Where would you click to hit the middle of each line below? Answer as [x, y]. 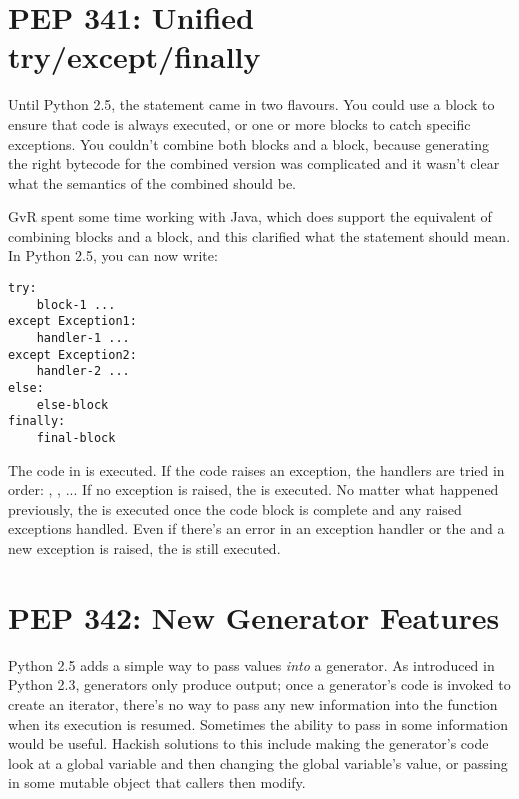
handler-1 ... [83, 338]
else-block [72, 404]
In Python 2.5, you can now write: [113, 255]
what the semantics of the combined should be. [152, 182]
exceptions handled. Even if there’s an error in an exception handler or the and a [256, 528]
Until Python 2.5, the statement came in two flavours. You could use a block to [251, 104]
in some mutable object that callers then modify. [157, 782]
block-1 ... [76, 304]
